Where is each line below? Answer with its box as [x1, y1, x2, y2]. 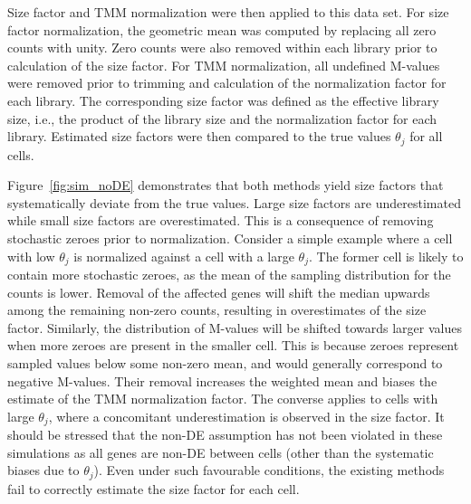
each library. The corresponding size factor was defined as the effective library [7, 90, 439, 109]
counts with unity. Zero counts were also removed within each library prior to [7, 38, 437, 57]
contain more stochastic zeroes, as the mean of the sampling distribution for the [7, 265, 451, 284]
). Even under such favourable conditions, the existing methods [93, 461, 445, 480]
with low [7, 246, 55, 265]
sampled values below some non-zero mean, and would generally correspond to [7, 354, 443, 372]
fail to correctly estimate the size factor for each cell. [7, 479, 300, 498]
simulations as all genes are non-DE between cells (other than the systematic [7, 442, 434, 461]
